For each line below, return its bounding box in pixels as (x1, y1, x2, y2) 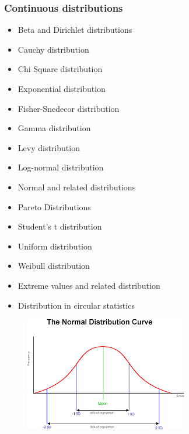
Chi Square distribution (17, 63, 103, 75)
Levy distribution (17, 141, 80, 153)
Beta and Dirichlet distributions (17, 23, 132, 36)
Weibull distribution (17, 259, 90, 272)
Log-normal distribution (17, 161, 104, 173)
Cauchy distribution (17, 43, 89, 55)
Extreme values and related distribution (17, 279, 160, 291)
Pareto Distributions (17, 200, 91, 213)
